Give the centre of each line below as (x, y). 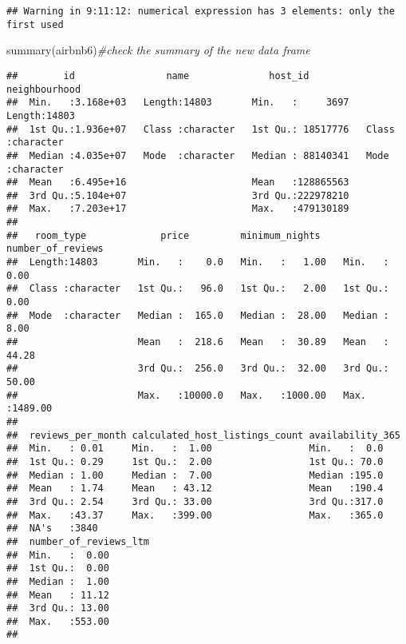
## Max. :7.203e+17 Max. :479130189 (178, 209)
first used (35, 24)
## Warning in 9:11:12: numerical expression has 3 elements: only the (201, 11)
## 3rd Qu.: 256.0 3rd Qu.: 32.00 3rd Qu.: (198, 369)
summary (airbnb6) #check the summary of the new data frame (158, 50)
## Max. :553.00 (58, 621)
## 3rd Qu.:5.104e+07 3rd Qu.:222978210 (178, 195)
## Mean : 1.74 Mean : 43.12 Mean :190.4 (195, 489)
